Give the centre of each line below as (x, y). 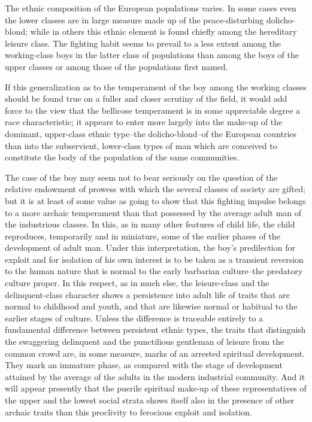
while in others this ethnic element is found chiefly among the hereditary (163, 31)
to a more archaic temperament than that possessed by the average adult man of (153, 212)
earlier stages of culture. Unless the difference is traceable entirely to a (134, 318)
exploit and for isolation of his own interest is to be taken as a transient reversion (154, 259)
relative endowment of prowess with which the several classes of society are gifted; (155, 189)
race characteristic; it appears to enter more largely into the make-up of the (144, 122)
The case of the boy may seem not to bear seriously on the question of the (141, 177)
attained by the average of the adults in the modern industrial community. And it (155, 376)
